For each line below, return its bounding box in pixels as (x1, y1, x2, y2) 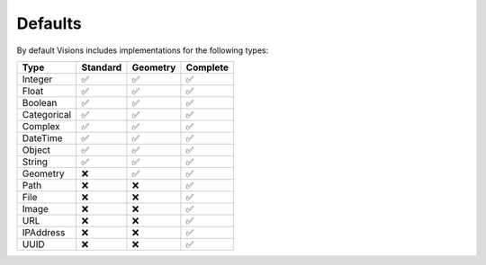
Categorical (22, 108, 72, 120)
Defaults (16, 13, 82, 33)
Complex (22, 119, 60, 132)
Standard (81, 61, 122, 74)
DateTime (22, 131, 63, 144)
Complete (185, 61, 229, 74)
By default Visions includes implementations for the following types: (16, 45, 269, 56)
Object (22, 144, 51, 156)
